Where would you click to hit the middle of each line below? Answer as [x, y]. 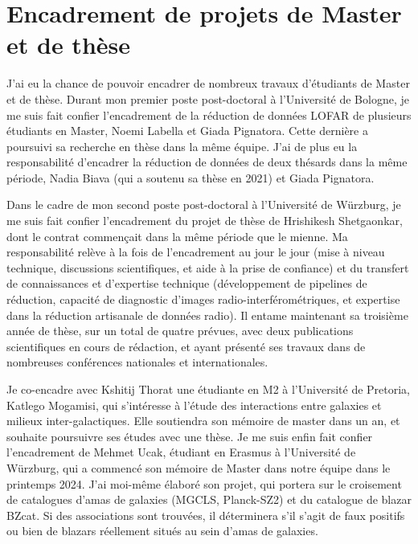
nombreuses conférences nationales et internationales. [137, 362]
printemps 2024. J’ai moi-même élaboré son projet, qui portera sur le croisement [204, 483]
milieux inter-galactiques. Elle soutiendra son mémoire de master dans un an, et [203, 421]
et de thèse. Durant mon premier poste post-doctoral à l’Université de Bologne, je [208, 98]
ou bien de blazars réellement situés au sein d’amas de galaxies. [162, 531]
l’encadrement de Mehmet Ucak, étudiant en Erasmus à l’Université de [181, 452]
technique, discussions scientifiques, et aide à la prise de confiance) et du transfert [208, 267]
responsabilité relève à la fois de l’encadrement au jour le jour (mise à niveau [196, 252]
